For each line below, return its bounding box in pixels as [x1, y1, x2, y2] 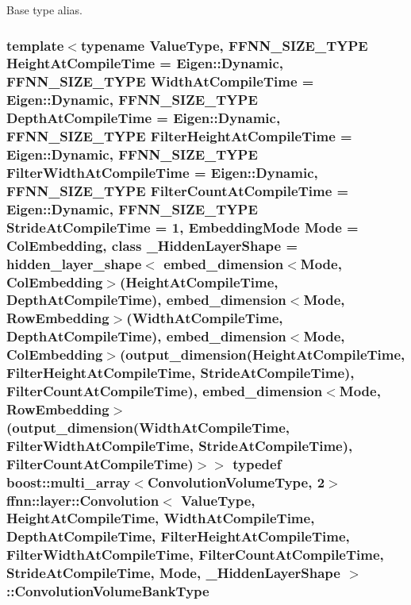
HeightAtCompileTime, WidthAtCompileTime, [6, 508, 315, 528]
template [6, 35, 64, 55]
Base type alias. [6, 2, 83, 17]
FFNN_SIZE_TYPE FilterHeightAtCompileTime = [6, 126, 352, 146]
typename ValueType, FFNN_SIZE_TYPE [80, 35, 368, 55]
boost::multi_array [6, 472, 131, 491]
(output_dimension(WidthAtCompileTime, [6, 417, 290, 437]
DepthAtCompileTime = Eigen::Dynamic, [6, 108, 281, 128]
